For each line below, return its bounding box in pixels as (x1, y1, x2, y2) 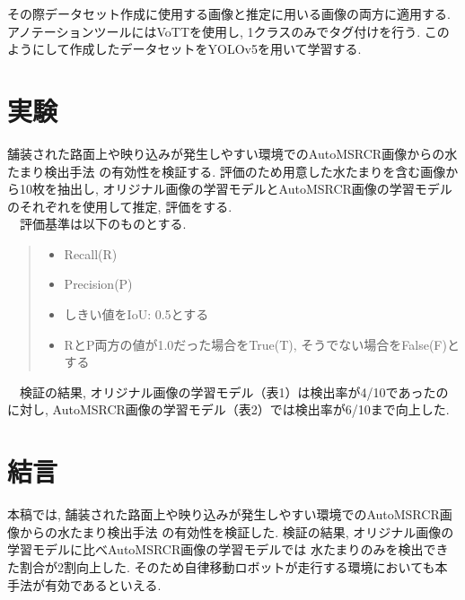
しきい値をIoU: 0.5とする (64, 305, 209, 324)
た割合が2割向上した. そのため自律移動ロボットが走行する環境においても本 (7, 557, 448, 576)
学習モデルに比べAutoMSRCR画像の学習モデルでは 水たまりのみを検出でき (7, 540, 449, 559)
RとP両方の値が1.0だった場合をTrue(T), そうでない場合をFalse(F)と (64, 335, 460, 353)
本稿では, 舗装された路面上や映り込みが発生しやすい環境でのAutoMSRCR (7, 505, 440, 524)
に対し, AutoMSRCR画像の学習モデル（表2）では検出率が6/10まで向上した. (7, 400, 450, 419)
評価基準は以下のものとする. (19, 214, 187, 233)
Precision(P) (64, 274, 133, 293)
